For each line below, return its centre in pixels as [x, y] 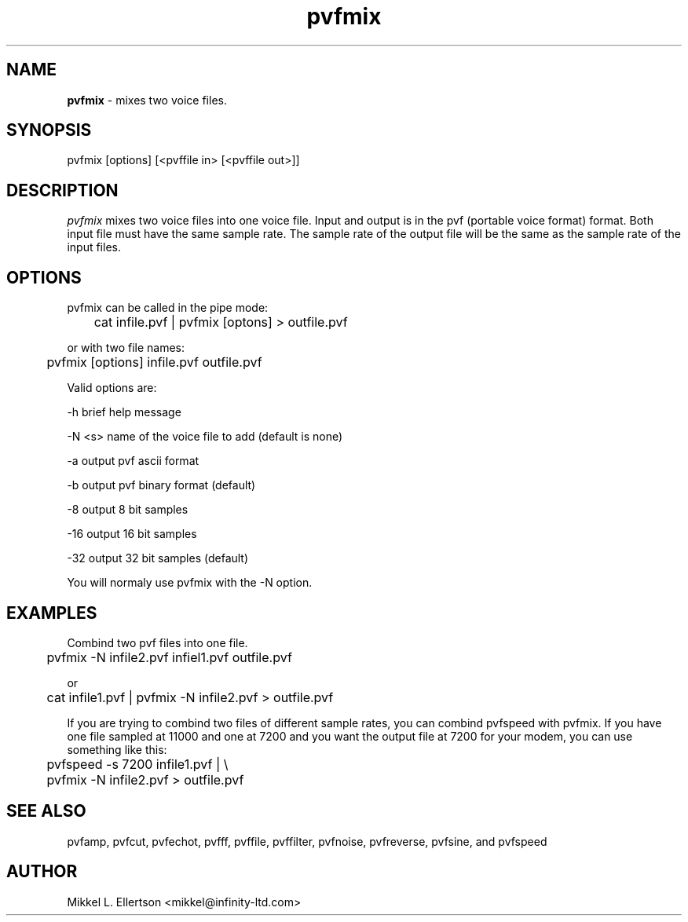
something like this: [117, 749]
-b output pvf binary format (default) [161, 485]
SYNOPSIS [49, 130]
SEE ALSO [46, 811]
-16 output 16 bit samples [132, 534]
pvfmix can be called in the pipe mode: [168, 308]
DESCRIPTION [62, 190]
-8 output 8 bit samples [128, 510]
